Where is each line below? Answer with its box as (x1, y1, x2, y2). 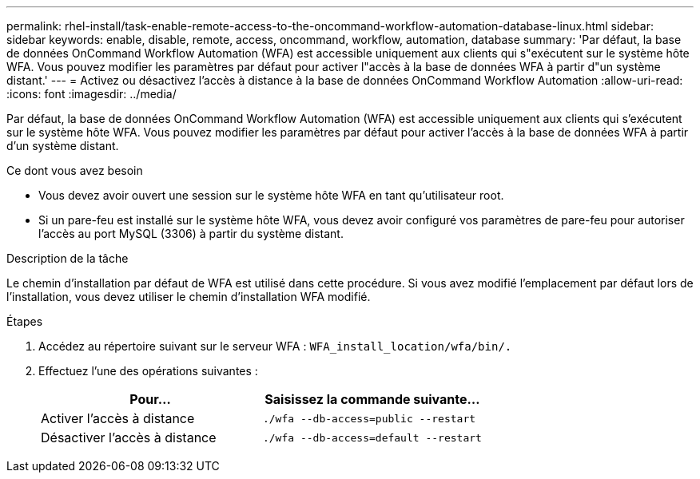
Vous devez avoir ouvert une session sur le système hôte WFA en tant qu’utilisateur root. (38, 188, 504, 202)
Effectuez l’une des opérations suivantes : (38, 364, 258, 378)
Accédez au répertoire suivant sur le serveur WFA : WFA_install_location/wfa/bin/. (38, 339, 512, 353)
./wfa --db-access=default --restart (262, 431, 482, 444)
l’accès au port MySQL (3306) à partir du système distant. (38, 227, 344, 240)
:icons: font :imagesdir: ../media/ (6, 87, 177, 101)
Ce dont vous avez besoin (6, 164, 143, 177)
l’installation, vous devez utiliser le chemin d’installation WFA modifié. (6, 290, 371, 303)
